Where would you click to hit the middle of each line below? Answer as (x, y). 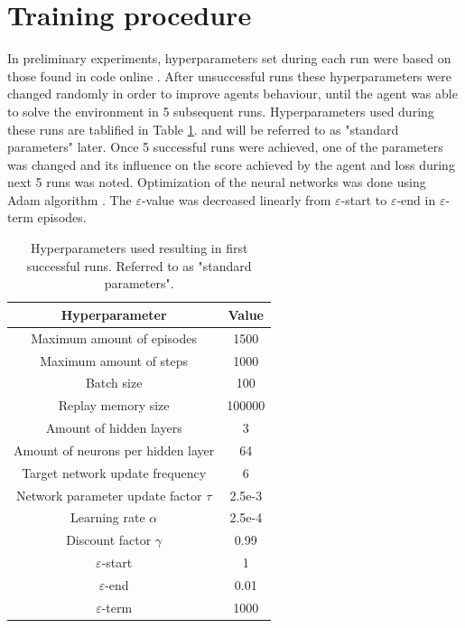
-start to (364, 199)
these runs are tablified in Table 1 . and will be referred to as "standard (203, 129)
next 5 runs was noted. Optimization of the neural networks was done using (217, 182)
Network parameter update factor (109, 495)
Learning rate (107, 517)
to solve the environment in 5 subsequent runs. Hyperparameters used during (221, 111)
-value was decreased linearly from (236, 199)
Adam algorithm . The (70, 199)
